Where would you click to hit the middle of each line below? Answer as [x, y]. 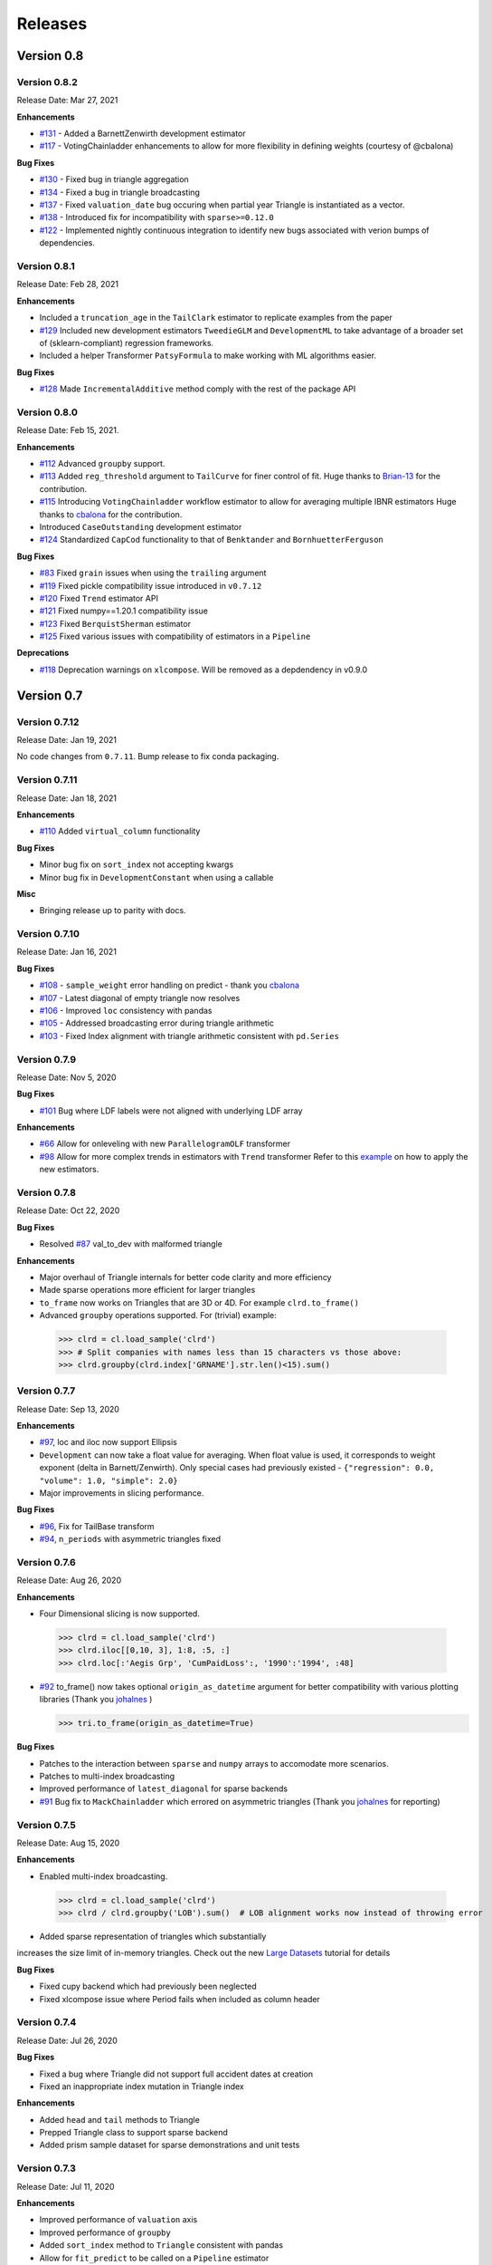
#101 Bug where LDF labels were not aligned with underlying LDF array [171, 1111]
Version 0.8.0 [47, 412]
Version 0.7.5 [46, 1825]
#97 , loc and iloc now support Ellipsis [109, 1442]
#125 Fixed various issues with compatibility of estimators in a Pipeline [175, 636]
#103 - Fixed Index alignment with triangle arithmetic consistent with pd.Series [189, 1036]
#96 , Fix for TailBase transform [97, 1526]
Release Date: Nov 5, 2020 [66, 1077]
